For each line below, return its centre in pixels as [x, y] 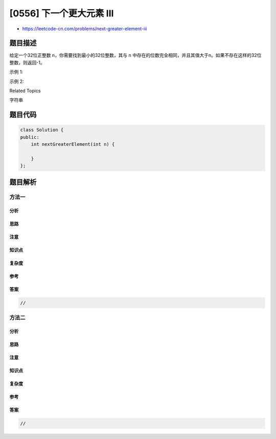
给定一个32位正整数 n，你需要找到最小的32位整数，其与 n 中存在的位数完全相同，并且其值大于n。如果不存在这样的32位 [135, 55]
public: [30, 137]
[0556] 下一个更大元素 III [62, 13]
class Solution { [42, 130]
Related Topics [25, 91]
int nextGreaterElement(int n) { [73, 144]
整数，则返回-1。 [27, 62]
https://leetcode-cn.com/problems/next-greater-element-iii [85, 29]
